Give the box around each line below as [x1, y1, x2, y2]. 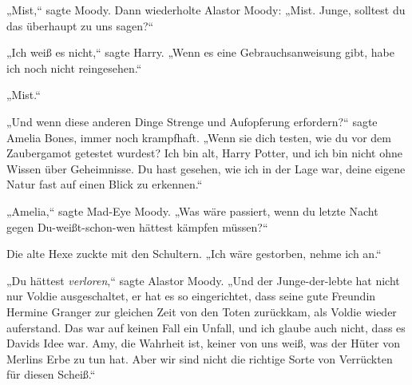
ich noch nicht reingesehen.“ [6, 59, 142, 76]
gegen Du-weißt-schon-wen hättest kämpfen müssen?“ [6, 218, 268, 235]
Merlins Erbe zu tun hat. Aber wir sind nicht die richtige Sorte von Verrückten [6, 350, 393, 367]
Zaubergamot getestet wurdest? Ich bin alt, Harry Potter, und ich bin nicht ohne [6, 145, 403, 161]
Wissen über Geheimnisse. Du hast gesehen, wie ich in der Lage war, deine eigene [6, 160, 406, 177]
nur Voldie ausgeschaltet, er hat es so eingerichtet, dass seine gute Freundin [6, 288, 376, 304]
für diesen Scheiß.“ [6, 366, 96, 383]
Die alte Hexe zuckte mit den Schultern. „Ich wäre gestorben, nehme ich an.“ [6, 245, 382, 262]
